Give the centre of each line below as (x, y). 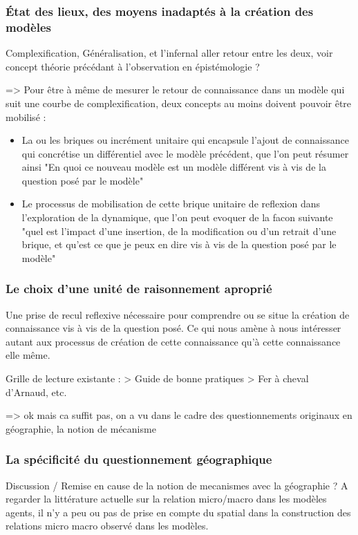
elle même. (28, 355)
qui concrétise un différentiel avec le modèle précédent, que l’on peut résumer (185, 153)
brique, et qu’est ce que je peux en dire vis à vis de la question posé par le (179, 244)
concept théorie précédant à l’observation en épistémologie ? (133, 66)
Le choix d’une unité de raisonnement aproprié (139, 289)
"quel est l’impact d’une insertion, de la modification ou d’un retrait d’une (179, 231)
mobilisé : (26, 116)
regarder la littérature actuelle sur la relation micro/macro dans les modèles (166, 499)
